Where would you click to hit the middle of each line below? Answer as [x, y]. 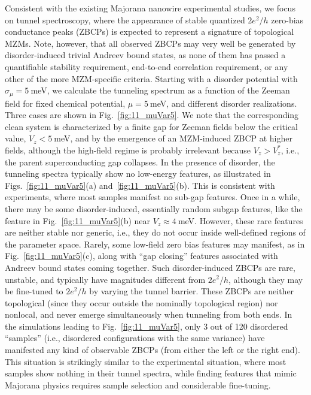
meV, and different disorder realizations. [223, 103]
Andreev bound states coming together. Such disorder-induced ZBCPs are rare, [150, 267]
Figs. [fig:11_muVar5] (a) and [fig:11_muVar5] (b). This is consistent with [140, 185]
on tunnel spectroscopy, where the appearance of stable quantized [125, 19]
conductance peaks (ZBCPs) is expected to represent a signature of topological [150, 31]
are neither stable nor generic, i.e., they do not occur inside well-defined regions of [155, 232]
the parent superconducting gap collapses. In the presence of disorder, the [140, 162]
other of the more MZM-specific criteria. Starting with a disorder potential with [151, 78]
